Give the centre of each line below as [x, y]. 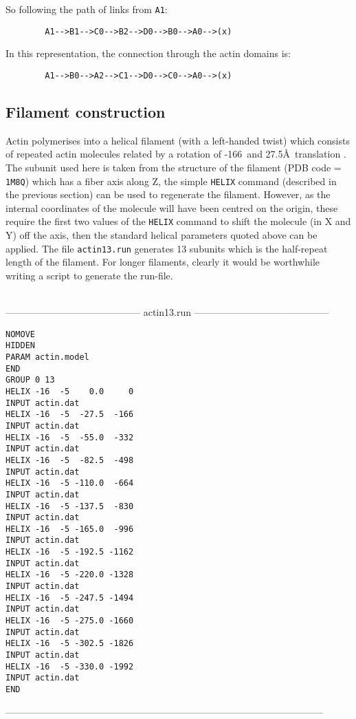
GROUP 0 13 [30, 380]
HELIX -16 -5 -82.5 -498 [70, 460]
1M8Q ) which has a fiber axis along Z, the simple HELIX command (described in [171, 181]
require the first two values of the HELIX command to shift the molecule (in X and [178, 221]
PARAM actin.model [47, 357]
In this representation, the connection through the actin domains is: [148, 53]
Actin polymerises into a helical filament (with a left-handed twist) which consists [178, 140]
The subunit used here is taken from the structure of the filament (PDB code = [174, 167]
